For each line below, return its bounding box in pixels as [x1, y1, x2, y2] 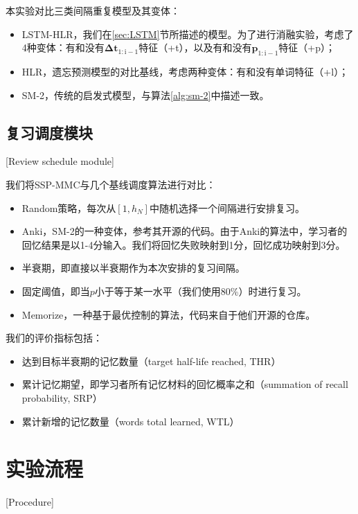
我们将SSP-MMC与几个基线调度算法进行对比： [6, 177, 216, 191]
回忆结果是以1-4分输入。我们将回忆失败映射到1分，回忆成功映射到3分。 [21, 237, 346, 251]
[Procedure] [6, 495, 54, 509]
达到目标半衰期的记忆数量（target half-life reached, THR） [21, 353, 281, 368]
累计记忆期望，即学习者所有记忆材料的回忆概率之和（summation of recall [21, 377, 348, 391]
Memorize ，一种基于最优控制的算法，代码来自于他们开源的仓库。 [21, 307, 316, 321]
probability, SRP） [21, 390, 102, 405]
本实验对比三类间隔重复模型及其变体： [6, 3, 180, 17]
